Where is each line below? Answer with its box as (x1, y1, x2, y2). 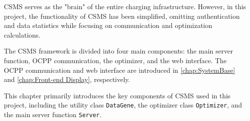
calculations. (4, 29, 41, 40)
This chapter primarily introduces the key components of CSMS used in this (4, 90, 231, 100)
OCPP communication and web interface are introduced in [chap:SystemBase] (4, 65, 235, 75)
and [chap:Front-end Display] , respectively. (4, 74, 130, 84)
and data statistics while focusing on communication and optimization (4, 20, 213, 30)
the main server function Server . (4, 109, 102, 119)
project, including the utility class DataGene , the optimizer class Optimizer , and (4, 100, 242, 110)
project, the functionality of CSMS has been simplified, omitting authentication (4, 11, 240, 21)
